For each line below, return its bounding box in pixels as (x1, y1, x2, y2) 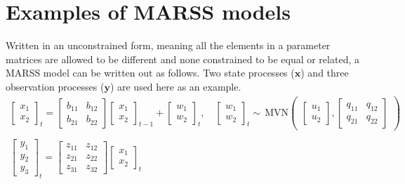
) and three (300, 65, 349, 80)
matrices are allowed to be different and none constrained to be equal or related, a (6, 51, 359, 66)
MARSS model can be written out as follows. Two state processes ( (6, 65, 295, 80)
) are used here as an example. (109, 79, 241, 93)
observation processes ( (6, 79, 105, 93)
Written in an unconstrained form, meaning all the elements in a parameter (6, 38, 331, 53)
